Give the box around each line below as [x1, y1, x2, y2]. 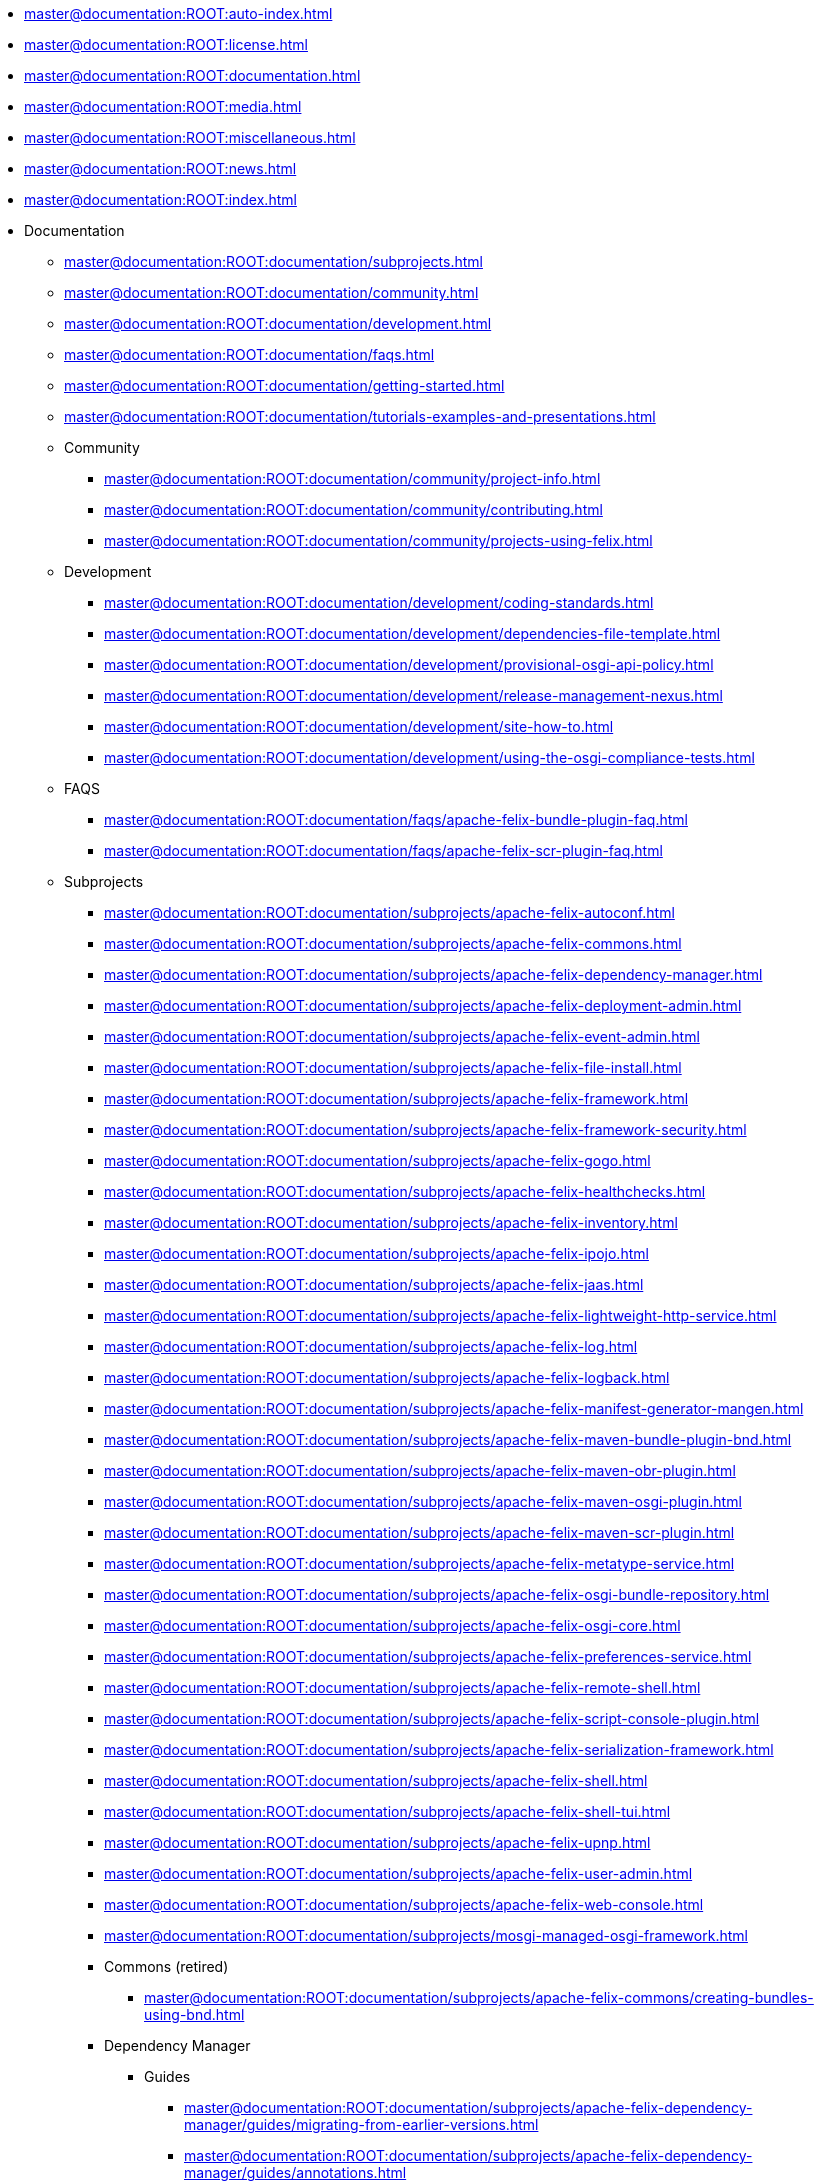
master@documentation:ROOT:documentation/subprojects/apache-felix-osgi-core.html [104, 1617, 681, 1634]
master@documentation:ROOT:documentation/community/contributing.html [104, 501, 603, 518]
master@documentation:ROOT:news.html [24, 160, 297, 177]
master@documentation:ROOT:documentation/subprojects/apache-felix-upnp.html [104, 1834, 651, 1851]
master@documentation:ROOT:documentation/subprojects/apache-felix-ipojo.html [104, 1245, 649, 1262]
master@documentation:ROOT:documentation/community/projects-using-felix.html [104, 532, 653, 549]
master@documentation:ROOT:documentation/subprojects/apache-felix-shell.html [104, 1772, 648, 1789]
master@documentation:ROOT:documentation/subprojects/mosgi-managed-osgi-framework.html [104, 1927, 748, 1944]
